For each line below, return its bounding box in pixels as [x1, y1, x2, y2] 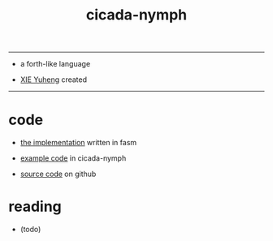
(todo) [19, 225, 41, 235]
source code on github [19, 169, 97, 179]
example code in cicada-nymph [19, 153, 127, 163]
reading [8, 197, 63, 216]
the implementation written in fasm [19, 138, 137, 148]
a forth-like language [19, 59, 91, 69]
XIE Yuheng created [19, 75, 88, 84]
